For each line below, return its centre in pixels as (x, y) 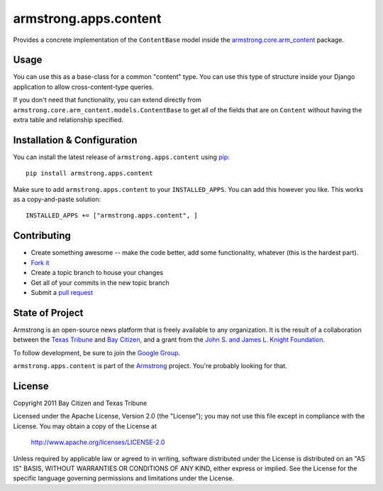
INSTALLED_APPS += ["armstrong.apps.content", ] (112, 216)
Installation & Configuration (75, 140)
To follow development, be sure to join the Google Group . (97, 352)
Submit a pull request (62, 292)
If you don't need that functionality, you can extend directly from (107, 100)
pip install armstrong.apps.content (89, 173)
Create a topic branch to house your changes (97, 273)
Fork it (40, 262)
